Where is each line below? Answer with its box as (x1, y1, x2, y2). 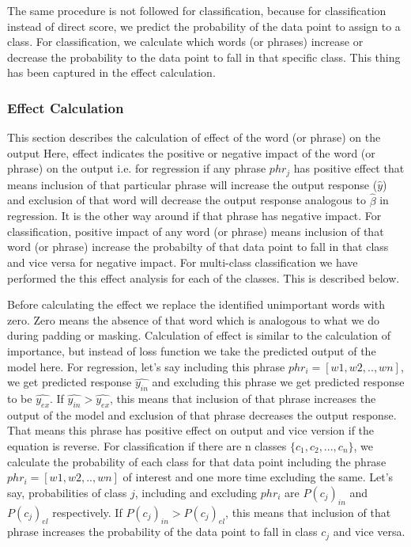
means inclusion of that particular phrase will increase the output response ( (7, 176, 378, 192)
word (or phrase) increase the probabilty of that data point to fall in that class (7, 238, 389, 255)
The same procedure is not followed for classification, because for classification (7, 2, 386, 18)
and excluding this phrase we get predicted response (152, 374, 405, 390)
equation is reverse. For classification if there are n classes (7, 437, 287, 454)
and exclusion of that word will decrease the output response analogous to (7, 192, 366, 208)
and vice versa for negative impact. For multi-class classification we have (7, 254, 358, 271)
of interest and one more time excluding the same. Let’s (123, 469, 394, 485)
